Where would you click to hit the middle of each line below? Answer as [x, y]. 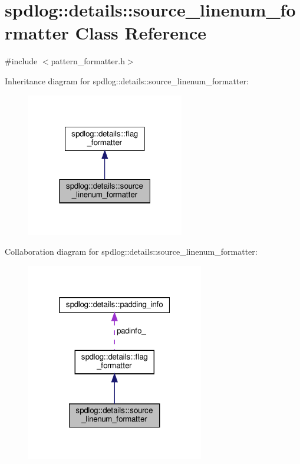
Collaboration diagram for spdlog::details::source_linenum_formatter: [131, 251]
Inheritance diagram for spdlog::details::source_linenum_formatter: [127, 80]
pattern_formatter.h [88, 61]
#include [21, 61]
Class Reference [141, 33]
